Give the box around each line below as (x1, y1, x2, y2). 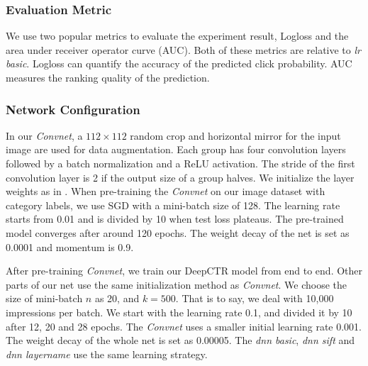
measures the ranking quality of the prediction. (6, 70, 210, 84)
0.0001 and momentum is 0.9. (6, 239, 134, 254)
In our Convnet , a (6, 128, 83, 143)
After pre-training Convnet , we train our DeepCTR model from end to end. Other (6, 263, 363, 278)
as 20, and (94, 291, 140, 306)
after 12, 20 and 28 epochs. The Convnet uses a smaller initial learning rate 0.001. (6, 318, 362, 333)
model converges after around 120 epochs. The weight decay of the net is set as (6, 225, 350, 240)
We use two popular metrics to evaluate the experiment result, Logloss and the (6, 28, 349, 43)
